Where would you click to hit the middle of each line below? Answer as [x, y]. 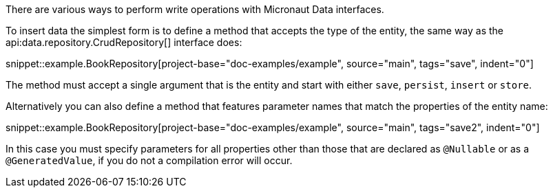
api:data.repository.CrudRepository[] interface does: [124, 42]
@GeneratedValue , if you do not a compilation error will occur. [149, 160]
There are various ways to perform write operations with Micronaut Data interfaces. [195, 9]
